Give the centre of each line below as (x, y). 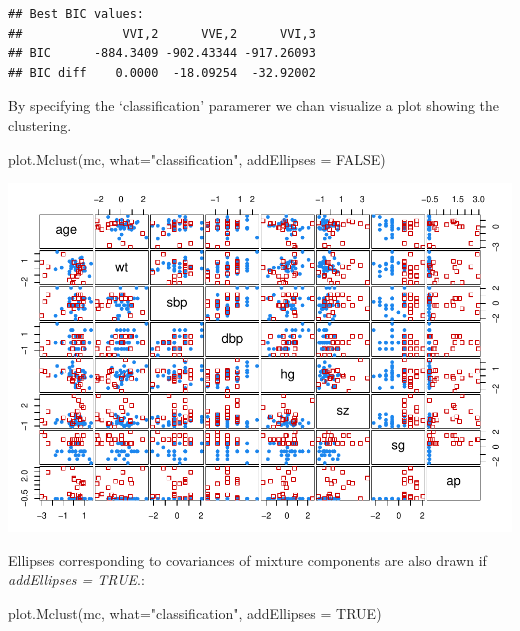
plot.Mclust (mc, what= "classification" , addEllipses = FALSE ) (197, 158)
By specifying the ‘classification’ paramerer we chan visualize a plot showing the (254, 105)
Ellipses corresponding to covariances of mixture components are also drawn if (247, 559)
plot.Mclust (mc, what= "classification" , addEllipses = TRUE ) (195, 612)
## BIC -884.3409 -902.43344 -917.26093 (162, 53)
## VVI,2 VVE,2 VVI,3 (162, 33)
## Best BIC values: (76, 14)
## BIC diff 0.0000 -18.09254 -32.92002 (162, 72)
